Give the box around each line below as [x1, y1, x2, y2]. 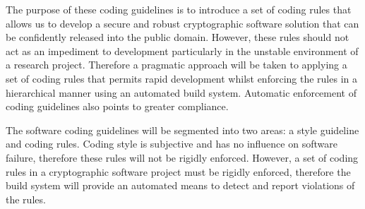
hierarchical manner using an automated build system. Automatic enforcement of [6, 85, 357, 100]
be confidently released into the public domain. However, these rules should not [6, 30, 349, 44]
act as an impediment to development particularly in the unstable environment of [6, 43, 359, 58]
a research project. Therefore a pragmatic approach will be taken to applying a [6, 57, 347, 72]
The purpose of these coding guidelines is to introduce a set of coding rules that [6, 2, 352, 16]
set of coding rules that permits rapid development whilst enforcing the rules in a [6, 71, 357, 85]
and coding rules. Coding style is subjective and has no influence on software [6, 136, 337, 151]
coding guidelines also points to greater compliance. [6, 99, 229, 114]
